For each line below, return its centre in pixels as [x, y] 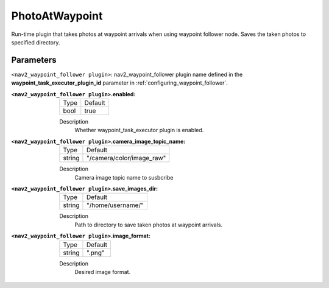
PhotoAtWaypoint [57, 16]
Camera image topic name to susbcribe [124, 177]
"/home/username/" [115, 205]
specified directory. [36, 42]
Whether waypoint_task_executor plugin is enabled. [139, 130]
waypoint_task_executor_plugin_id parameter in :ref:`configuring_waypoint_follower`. [120, 83]
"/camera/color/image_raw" [126, 158]
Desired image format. [103, 272]
